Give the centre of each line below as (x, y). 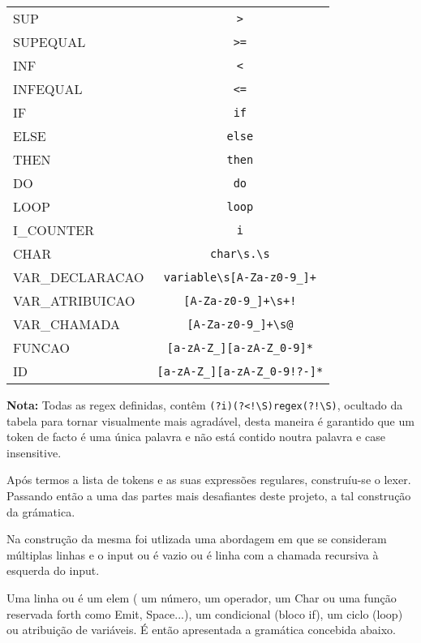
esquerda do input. (53, 570)
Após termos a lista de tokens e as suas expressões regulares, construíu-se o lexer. (209, 480)
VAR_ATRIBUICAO (74, 300)
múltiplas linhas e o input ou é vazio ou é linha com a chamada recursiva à (193, 554)
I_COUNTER (54, 230)
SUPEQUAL (49, 42)
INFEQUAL (48, 89)
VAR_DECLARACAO (79, 277)
